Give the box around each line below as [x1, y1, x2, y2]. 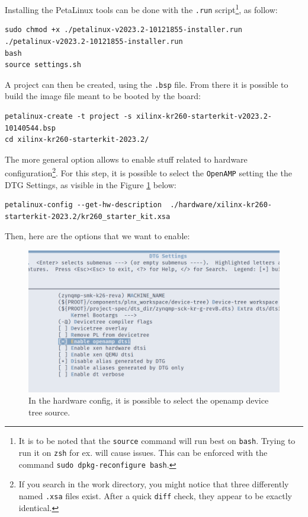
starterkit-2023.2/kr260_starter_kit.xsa [5, 212, 171, 221]
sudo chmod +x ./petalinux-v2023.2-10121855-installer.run [5, 26, 242, 34]
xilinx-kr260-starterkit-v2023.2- [136, 112, 272, 120]
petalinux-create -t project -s [5, 112, 132, 120]
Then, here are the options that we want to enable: [5, 230, 190, 242]
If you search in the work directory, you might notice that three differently [18, 478, 289, 490]
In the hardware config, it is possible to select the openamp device [28, 394, 269, 407]
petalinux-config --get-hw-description [5, 201, 162, 210]
